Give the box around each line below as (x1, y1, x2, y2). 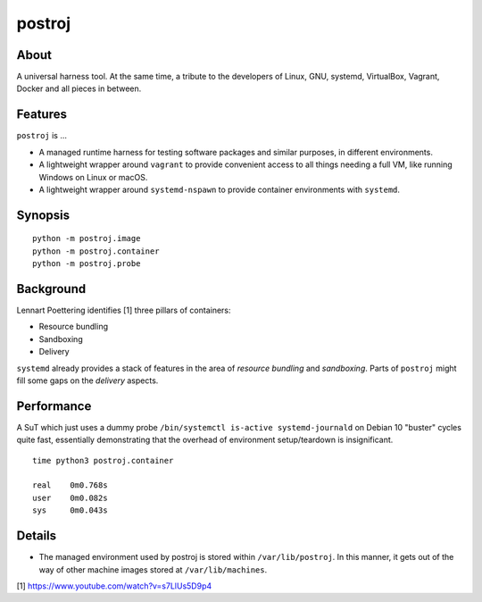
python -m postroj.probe (32, 259, 141, 269)
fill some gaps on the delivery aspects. (16, 375, 159, 386)
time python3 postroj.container (32, 456, 174, 465)
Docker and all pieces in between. (16, 83, 142, 94)
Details (16, 528, 57, 544)
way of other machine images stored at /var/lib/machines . (38, 564, 268, 575)
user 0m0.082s (32, 492, 108, 503)
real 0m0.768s (32, 481, 108, 490)
